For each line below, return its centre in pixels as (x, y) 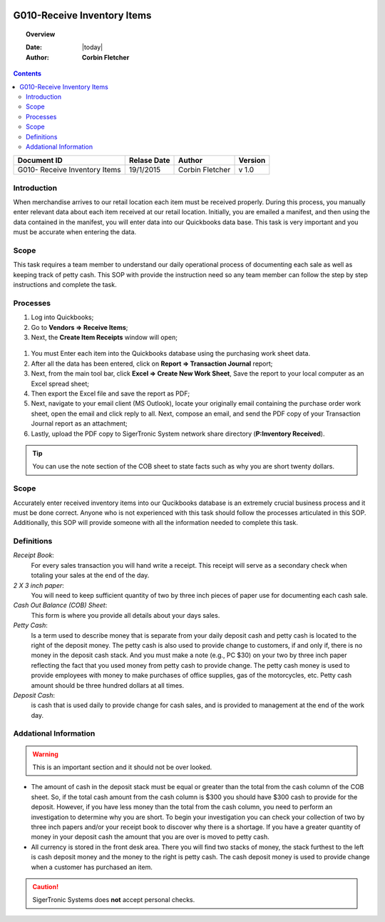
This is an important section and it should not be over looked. (122, 767)
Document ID (40, 161)
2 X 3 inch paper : (38, 585)
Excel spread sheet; (60, 384)
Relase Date (149, 161)
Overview (41, 34)
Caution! (46, 886)
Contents (27, 74)
